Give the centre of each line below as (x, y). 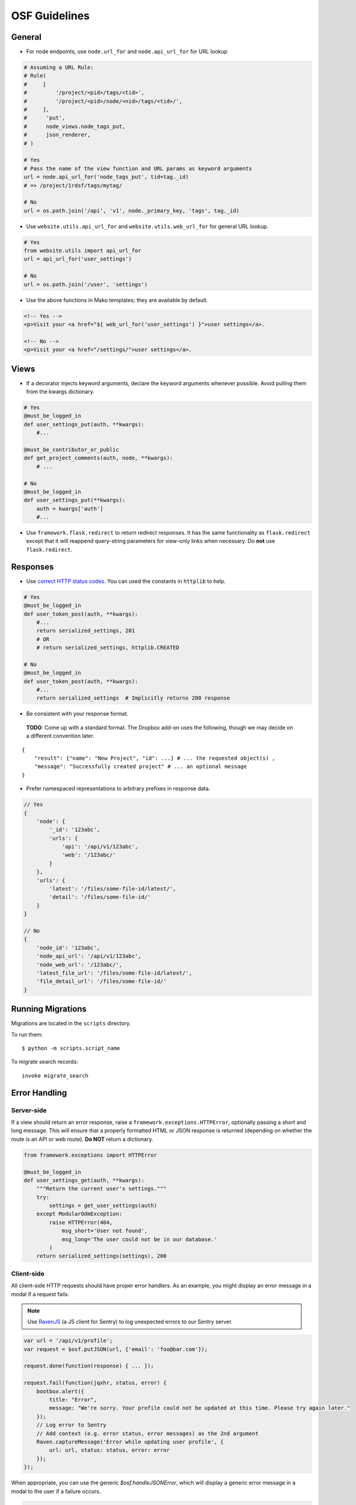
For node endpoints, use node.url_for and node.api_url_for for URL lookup (127, 52)
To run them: (27, 1034)
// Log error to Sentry (71, 1425)
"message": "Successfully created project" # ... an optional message (140, 767)
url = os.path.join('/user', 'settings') (86, 284)
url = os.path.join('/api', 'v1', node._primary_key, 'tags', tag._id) (132, 210)
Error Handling (39, 1093)
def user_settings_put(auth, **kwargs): (84, 424)
